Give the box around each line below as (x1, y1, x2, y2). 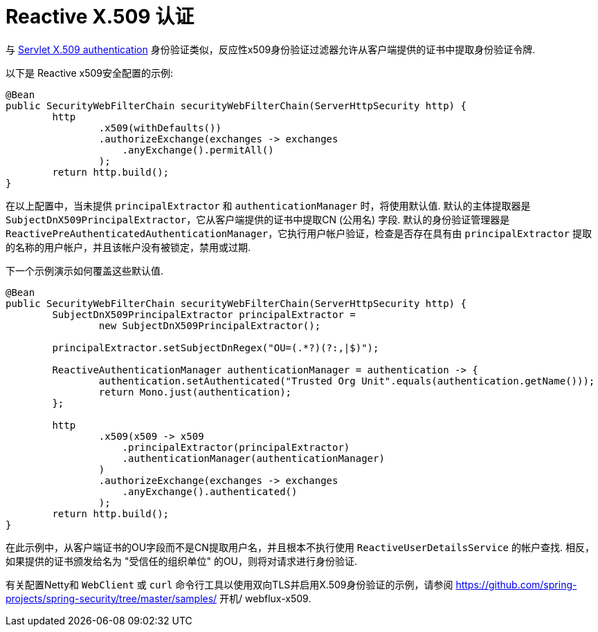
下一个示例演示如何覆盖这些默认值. (6, 264, 164, 277)
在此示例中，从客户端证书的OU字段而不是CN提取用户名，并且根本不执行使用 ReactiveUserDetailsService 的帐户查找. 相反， (6, 541, 595, 553)
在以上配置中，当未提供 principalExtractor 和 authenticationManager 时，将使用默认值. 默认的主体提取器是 (6, 199, 531, 212)
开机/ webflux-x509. (219, 592, 311, 604)
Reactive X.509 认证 (6, 5, 194, 28)
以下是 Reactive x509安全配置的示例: (6, 66, 174, 79)
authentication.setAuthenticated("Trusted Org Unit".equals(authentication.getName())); (98, 375, 595, 387)
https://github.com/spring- (455, 578, 577, 591)
